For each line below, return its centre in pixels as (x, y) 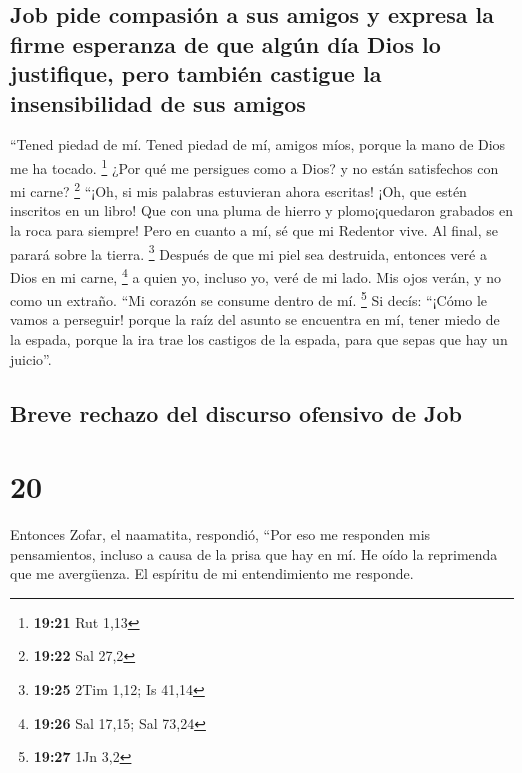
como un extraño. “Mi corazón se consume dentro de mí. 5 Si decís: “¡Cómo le (249, 298)
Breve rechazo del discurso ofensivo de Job (236, 412)
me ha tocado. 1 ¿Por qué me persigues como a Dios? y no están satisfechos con (254, 166)
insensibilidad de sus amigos (158, 102)
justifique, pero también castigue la (196, 73)
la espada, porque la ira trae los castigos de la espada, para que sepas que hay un (259, 339)
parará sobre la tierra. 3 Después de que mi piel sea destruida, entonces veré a (248, 252)
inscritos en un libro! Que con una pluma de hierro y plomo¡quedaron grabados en (261, 210)
